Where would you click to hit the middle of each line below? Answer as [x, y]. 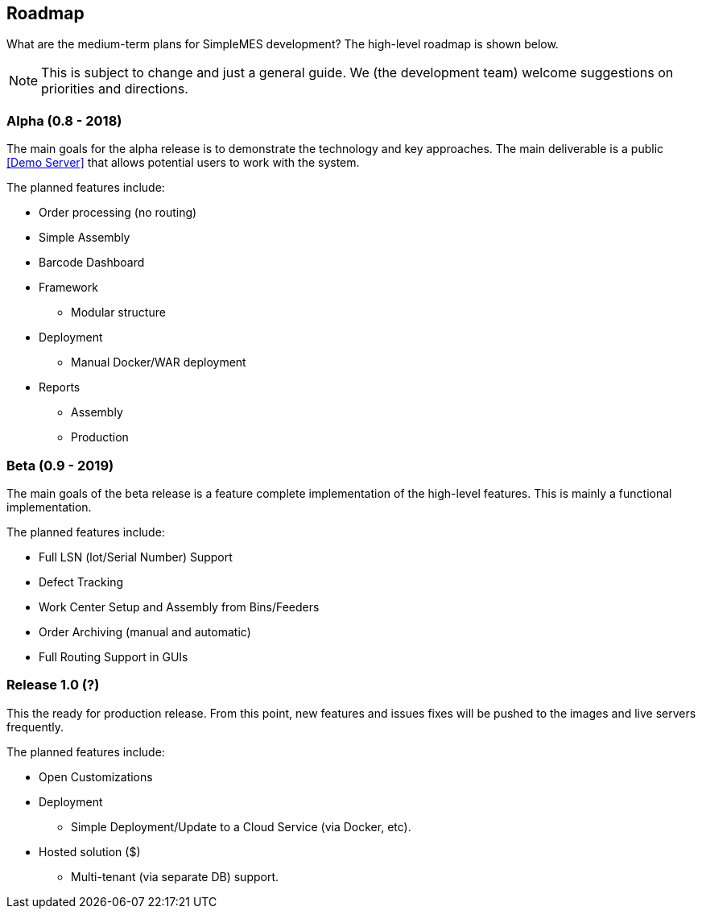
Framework [68, 288]
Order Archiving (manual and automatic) [145, 631]
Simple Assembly [85, 238]
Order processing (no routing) [118, 213]
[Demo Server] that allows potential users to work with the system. [183, 163]
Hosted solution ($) [90, 851]
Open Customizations [96, 776]
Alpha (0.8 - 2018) [64, 120]
